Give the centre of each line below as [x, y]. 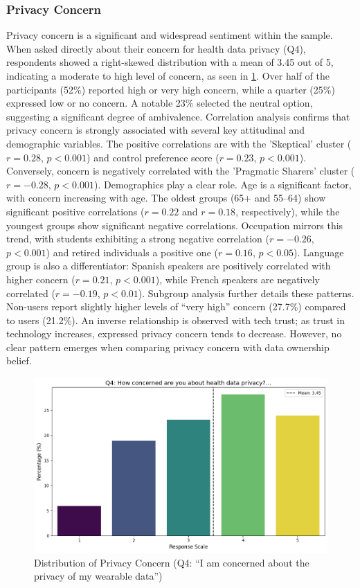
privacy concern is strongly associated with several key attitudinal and [156, 130]
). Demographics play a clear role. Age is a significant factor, [223, 184]
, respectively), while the [288, 211]
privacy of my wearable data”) [98, 576]
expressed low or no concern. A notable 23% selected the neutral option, [160, 103]
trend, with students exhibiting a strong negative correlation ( [138, 239]
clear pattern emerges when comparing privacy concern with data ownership [168, 347]
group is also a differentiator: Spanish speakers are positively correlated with [169, 266]
